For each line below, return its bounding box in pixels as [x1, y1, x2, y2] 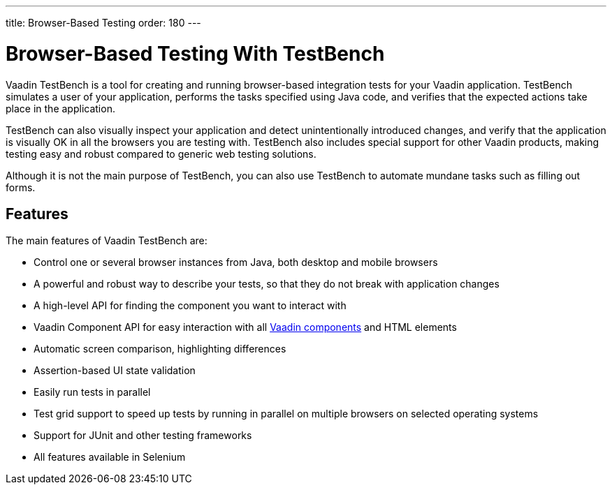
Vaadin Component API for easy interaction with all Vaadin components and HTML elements [34, 321, 457, 334]
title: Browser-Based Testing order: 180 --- [6, 17, 201, 29]
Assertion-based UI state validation [34, 364, 196, 377]
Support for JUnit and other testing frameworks [34, 429, 252, 442]
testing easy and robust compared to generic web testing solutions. [6, 147, 316, 160]
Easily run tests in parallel [34, 386, 151, 399]
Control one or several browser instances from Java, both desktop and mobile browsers [34, 256, 438, 269]
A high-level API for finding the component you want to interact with [34, 299, 347, 312]
